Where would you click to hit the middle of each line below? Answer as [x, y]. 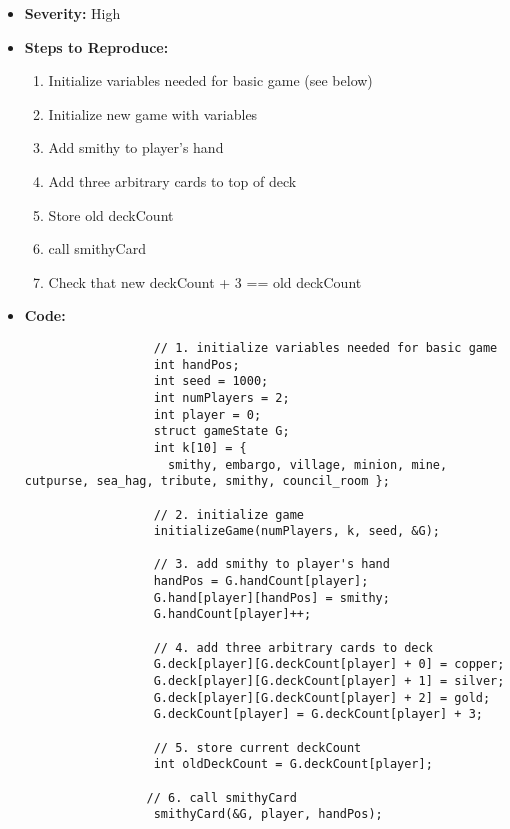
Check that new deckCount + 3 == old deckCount [205, 281]
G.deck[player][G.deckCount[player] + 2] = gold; [322, 697]
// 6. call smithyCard [221, 797]
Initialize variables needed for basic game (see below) [210, 80]
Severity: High [72, 13]
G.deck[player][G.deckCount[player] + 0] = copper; [329, 664]
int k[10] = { [200, 447]
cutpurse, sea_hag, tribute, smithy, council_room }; [207, 481]
